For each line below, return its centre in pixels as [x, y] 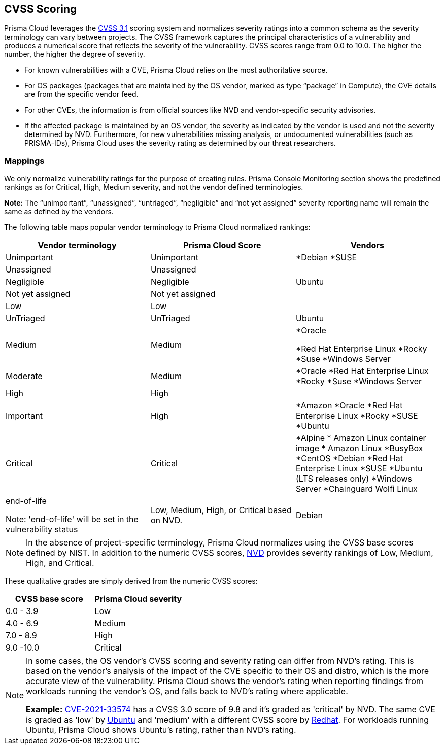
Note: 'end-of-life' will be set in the [72, 519]
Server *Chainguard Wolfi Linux [356, 489]
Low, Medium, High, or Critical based [221, 510]
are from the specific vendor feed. [81, 94]
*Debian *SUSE [326, 258]
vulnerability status [42, 530]
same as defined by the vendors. [59, 212]
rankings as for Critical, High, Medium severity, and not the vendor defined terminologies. [154, 187]
